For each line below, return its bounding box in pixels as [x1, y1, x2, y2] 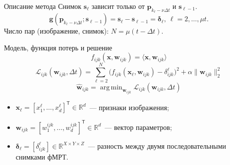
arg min [100, 83, 122, 91]
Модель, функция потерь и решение [4, 42, 113, 52]
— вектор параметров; [105, 122, 172, 132]
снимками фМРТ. [15, 151, 68, 162]
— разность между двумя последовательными [88, 140, 227, 151]
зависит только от [91, 1, 145, 11]
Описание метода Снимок [4, 1, 82, 11]
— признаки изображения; [89, 102, 169, 112]
